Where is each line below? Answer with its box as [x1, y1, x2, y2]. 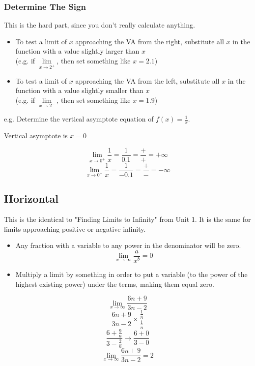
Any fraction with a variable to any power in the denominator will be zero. [15, 240, 241, 250]
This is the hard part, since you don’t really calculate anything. [4, 20, 195, 30]
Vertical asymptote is [4, 130, 68, 141]
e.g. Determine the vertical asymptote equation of [4, 114, 154, 124]
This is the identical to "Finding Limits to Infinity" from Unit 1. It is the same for [4, 214, 251, 224]
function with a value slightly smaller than [15, 85, 143, 95]
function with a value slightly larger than [15, 46, 140, 56]
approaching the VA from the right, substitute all [75, 36, 224, 46]
